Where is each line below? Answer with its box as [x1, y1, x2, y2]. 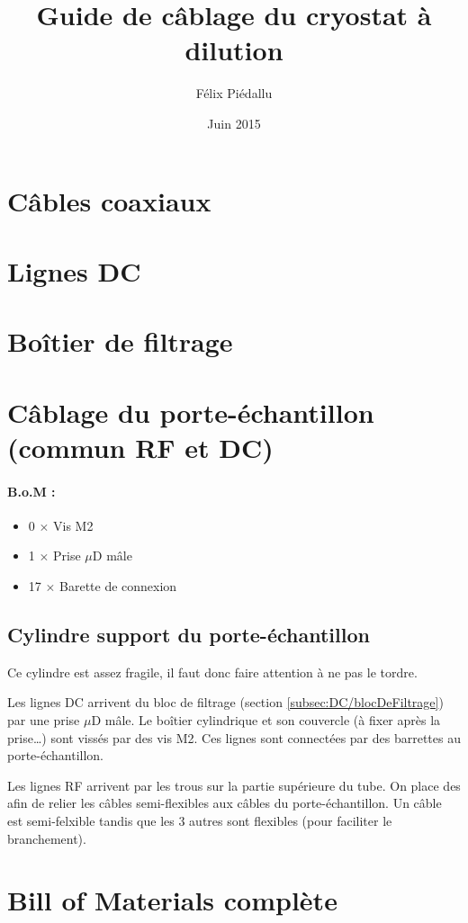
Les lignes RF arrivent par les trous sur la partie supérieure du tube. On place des [7, 775, 461, 794]
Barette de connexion [59, 576, 177, 595]
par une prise [7, 710, 80, 729]
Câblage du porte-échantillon [7, 393, 374, 430]
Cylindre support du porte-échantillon [7, 620, 370, 648]
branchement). [7, 829, 86, 847]
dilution [184, 31, 283, 68]
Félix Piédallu [195, 84, 273, 103]
